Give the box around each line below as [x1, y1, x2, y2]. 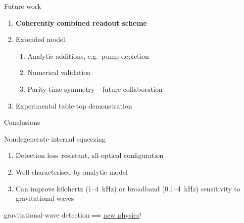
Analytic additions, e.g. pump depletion [27, 50, 149, 61]
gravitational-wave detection [4, 209, 90, 220]
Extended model [15, 34, 65, 44]
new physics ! [103, 209, 142, 220]
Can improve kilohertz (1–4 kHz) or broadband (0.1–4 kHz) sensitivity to [15, 183, 241, 193]
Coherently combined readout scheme [15, 17, 147, 28]
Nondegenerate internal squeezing [4, 133, 106, 144]
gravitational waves [15, 193, 74, 203]
